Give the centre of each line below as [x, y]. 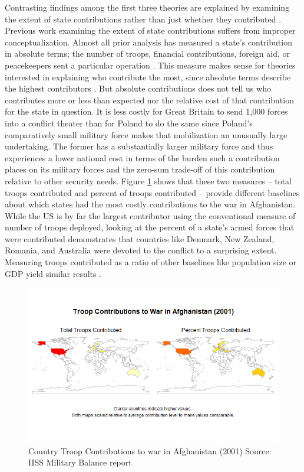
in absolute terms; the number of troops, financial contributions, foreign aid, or [147, 53]
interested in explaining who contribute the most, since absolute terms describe [148, 77]
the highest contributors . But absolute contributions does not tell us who [138, 88]
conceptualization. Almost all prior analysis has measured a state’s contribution [148, 42]
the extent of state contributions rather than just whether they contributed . [143, 19]
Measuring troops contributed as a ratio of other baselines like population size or [151, 262]
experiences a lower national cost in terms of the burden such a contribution [142, 157]
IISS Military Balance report [80, 462]
